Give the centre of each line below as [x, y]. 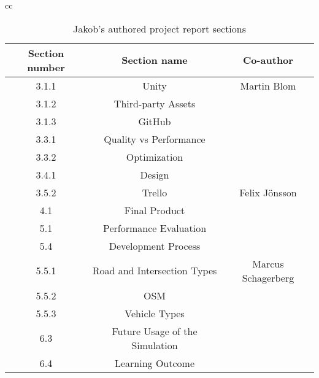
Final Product [155, 210]
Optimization [155, 156]
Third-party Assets [155, 103]
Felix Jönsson [268, 192]
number [46, 67]
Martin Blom [268, 85]
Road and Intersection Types [155, 271]
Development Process [155, 245]
